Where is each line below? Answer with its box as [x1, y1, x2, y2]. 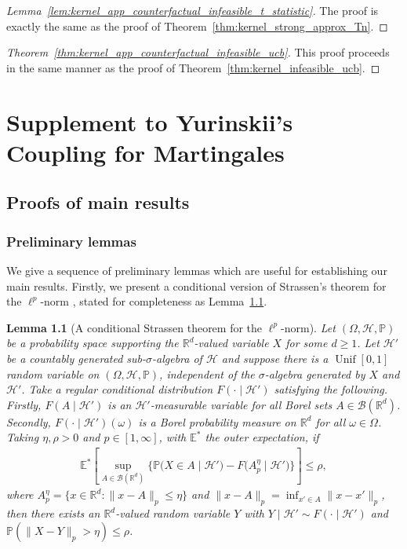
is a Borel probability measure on [138, 413, 296, 430]
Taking [6, 429, 39, 445]
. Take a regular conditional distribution [21, 381, 213, 397]
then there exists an [6, 505, 100, 522]
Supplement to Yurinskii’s [6, 105, 293, 137]
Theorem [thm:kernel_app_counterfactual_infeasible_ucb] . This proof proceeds [6, 44, 390, 60]
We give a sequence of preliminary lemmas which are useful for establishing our [6, 262, 387, 278]
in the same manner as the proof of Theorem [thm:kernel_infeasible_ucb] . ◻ [6, 59, 380, 75]
